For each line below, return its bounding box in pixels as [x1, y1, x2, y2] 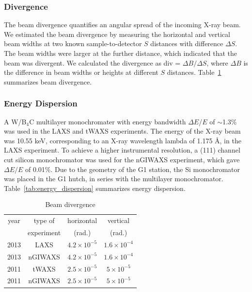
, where [206, 57, 228, 68]
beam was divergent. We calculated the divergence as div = [4, 57, 181, 68]
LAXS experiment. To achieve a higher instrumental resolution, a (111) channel [4, 145, 240, 155]
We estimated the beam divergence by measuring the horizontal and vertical [4, 29, 230, 39]
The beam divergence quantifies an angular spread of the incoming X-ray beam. [4, 19, 241, 30]
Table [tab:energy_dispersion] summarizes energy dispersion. [4, 183, 186, 193]
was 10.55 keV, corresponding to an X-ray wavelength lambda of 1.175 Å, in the [4, 135, 241, 145]
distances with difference [150, 38, 223, 49]
